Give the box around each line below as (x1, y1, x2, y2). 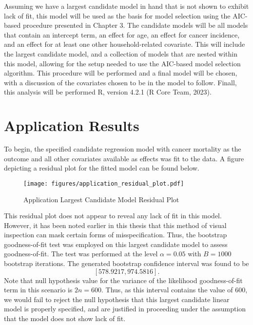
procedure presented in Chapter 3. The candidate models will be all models (22, 20, 248, 30)
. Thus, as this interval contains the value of (101, 285, 233, 295)
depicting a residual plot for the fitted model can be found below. (4, 163, 199, 173)
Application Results (4, 115, 139, 135)
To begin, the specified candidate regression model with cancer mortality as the (4, 144, 241, 154)
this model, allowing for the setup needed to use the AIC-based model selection (4, 58, 241, 68)
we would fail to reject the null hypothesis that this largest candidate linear (4, 294, 230, 304)
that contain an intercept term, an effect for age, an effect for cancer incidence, (4, 29, 240, 39)
